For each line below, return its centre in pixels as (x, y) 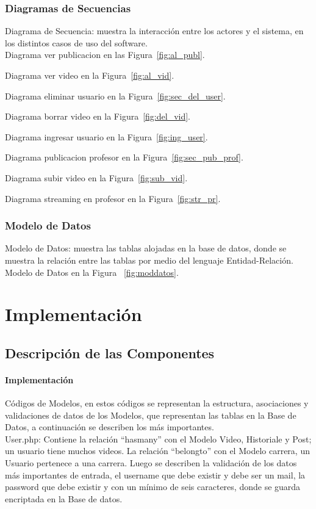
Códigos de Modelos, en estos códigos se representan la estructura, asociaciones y (157, 403)
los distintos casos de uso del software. (76, 42)
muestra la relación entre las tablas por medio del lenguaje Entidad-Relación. (149, 260)
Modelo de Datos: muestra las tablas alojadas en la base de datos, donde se (146, 248)
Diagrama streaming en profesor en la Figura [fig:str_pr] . (113, 198)
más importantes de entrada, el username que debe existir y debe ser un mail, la (155, 475)
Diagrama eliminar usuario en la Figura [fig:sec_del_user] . (115, 96)
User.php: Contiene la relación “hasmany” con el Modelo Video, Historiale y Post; (158, 439)
